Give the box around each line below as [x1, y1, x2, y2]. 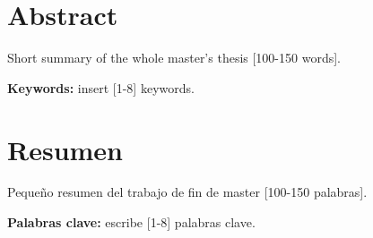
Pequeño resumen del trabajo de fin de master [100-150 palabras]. [7, 183, 368, 201]
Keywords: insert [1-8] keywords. [7, 78, 195, 97]
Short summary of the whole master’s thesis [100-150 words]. [7, 48, 341, 67]
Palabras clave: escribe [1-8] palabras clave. [7, 213, 256, 232]
